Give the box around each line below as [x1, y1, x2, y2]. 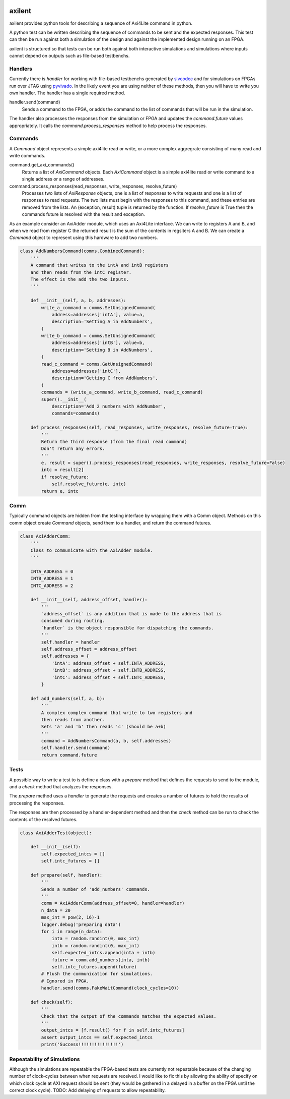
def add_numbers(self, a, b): [30, 696, 105, 701]
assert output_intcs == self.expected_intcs [41, 1034, 153, 1040]
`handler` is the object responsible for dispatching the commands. [41, 625, 214, 630]
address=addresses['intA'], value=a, [51, 312, 145, 317]
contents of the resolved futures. [9, 816, 78, 822]
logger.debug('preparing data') [41, 921, 121, 928]
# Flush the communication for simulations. [41, 971, 153, 977]
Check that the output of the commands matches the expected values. [41, 1013, 216, 1019]
